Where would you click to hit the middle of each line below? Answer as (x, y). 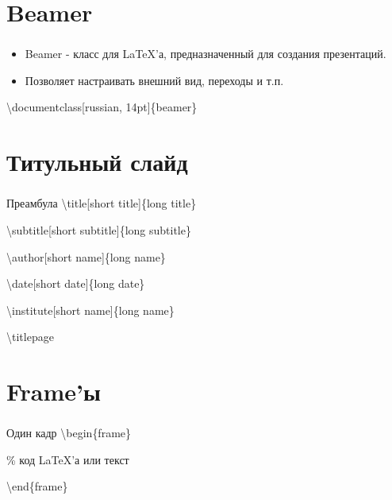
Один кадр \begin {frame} (69, 433)
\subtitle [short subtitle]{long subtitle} (99, 229)
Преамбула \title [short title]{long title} (102, 203)
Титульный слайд (97, 162)
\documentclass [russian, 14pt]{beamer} (102, 107)
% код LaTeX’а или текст (68, 459)
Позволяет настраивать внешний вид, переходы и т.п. (154, 80)
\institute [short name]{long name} (90, 310)
